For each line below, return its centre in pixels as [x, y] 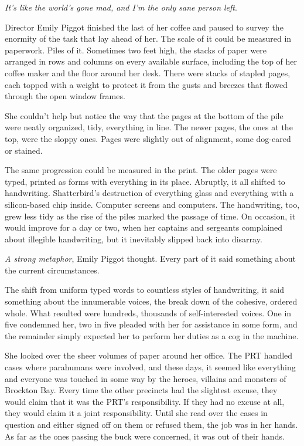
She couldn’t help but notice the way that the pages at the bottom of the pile [144, 115]
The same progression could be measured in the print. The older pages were [141, 170]
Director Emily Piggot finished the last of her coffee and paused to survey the [144, 27]
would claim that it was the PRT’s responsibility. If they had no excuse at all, [145, 401]
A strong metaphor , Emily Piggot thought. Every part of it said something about [150, 259]
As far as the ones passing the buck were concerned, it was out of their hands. [145, 436]
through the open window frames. [65, 96]
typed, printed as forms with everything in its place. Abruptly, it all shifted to [145, 181]
